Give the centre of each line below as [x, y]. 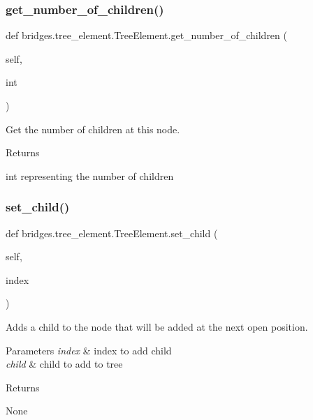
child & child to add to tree [64, 364]
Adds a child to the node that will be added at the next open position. [157, 326]
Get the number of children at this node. [93, 129]
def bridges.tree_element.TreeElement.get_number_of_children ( [146, 35]
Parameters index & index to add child [89, 350]
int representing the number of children [90, 175]
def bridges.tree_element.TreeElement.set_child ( [112, 233]
